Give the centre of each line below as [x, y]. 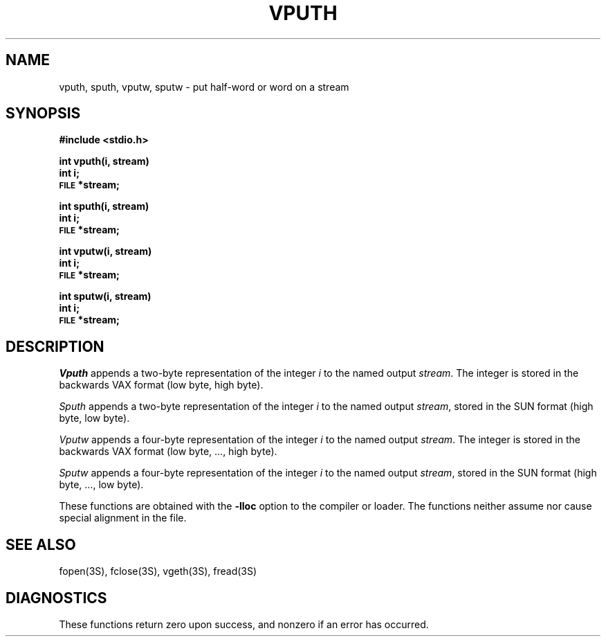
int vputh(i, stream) [104, 161]
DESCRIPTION [55, 346]
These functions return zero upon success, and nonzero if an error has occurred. [244, 624]
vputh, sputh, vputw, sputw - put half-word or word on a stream [204, 87]
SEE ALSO [41, 544]
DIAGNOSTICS [56, 598]
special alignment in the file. [123, 518]
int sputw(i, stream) [105, 296]
